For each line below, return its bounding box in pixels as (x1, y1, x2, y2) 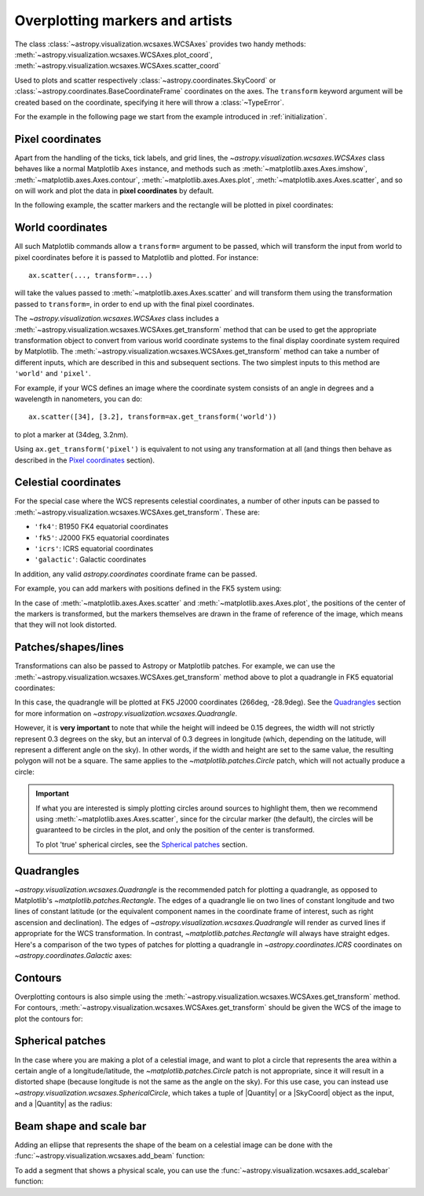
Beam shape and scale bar (14, 1119, 147, 1132)
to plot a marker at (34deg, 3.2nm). (14, 430, 129, 439)
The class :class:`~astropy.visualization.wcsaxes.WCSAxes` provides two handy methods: (14, 39, 306, 49)
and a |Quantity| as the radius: (14, 1099, 113, 1109)
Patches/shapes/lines (14, 641, 125, 654)
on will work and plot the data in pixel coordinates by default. (14, 185, 214, 196)
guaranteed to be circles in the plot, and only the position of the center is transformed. (35, 825, 315, 835)
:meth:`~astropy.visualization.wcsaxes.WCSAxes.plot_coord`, (14, 49, 214, 59)
